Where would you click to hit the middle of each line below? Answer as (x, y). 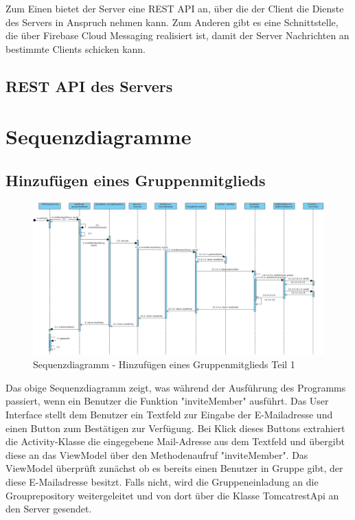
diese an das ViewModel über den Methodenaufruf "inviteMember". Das (157, 454)
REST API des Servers (89, 86)
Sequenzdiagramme (99, 136)
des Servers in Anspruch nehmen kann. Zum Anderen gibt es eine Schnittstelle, (172, 22)
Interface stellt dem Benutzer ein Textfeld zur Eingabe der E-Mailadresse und (169, 415)
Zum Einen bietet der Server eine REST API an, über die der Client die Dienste (175, 8)
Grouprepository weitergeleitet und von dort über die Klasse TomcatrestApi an (172, 495)
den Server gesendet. (49, 509)
